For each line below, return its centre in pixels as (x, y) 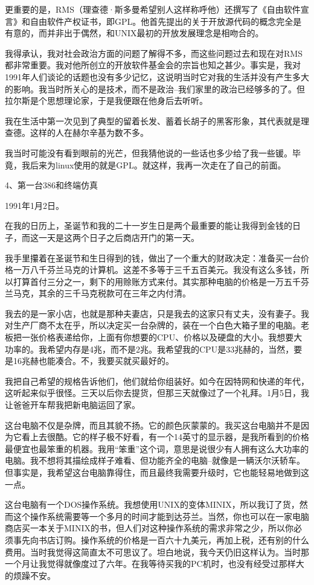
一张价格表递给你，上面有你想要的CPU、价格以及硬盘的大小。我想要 (158, 337)
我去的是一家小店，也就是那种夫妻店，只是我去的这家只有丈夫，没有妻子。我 (157, 313)
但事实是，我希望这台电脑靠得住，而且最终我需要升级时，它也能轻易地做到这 (157, 472)
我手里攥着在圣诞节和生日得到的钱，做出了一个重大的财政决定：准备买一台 (153, 257)
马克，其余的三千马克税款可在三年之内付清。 (102, 293)
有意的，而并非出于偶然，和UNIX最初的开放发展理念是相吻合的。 (134, 33)
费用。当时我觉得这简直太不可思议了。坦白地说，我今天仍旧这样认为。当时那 (157, 551)
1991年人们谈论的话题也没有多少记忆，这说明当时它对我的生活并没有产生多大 (157, 76)
